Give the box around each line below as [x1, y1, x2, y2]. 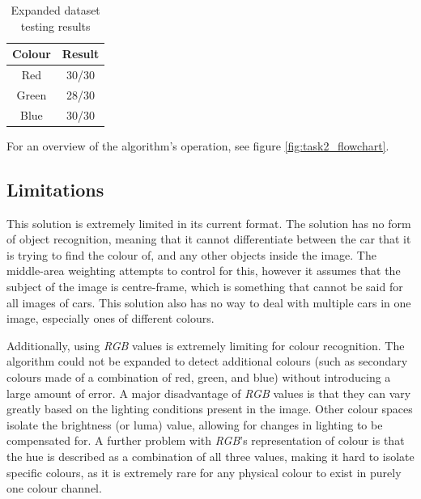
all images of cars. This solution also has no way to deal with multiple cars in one [6, 294, 411, 311]
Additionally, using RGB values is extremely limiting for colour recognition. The [6, 336, 405, 353]
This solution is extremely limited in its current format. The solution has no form [6, 214, 411, 231]
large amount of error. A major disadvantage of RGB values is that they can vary [6, 384, 411, 401]
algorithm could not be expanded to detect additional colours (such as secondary [6, 353, 408, 370]
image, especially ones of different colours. [6, 310, 215, 327]
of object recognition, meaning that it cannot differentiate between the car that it [6, 230, 411, 247]
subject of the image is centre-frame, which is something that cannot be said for [6, 277, 403, 294]
